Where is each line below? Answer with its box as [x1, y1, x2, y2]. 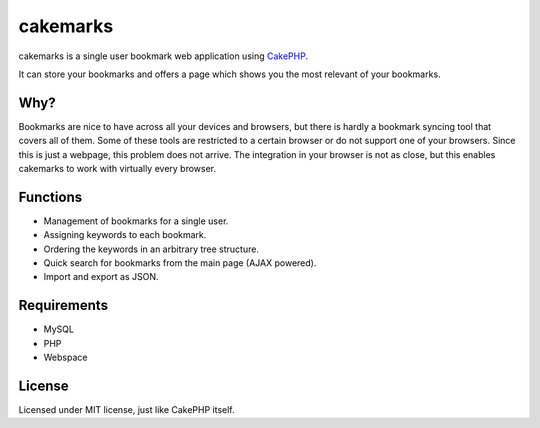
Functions [18, 188, 83, 205]
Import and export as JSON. [43, 271, 159, 283]
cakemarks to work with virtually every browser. [18, 163, 217, 175]
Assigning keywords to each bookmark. [43, 229, 207, 241]
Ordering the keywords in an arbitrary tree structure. [43, 243, 260, 255]
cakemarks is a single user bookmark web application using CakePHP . [18, 50, 309, 62]
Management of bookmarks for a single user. [43, 215, 229, 227]
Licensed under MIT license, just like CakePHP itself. [18, 404, 235, 416]
